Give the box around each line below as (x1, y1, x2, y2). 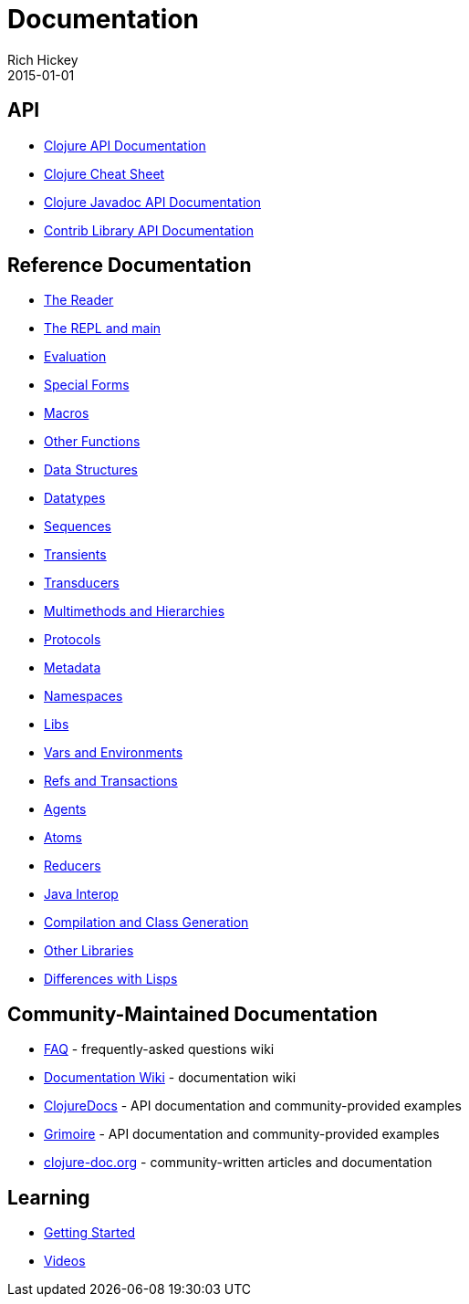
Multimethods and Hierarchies (44, 603, 225, 620)
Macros (44, 405, 89, 422)
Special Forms (44, 377, 130, 393)
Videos (44, 1253, 86, 1269)
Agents (44, 801, 87, 818)
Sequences (44, 518, 111, 535)
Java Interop (44, 886, 119, 902)
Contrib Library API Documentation (44, 222, 255, 238)
